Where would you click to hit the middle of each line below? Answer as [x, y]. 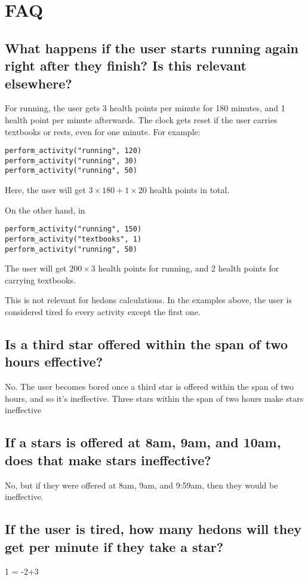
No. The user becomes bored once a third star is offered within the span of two [149, 387]
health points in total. [190, 190]
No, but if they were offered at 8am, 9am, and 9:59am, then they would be [141, 485]
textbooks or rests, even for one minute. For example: [103, 131]
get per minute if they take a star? [114, 546]
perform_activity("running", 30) [71, 161]
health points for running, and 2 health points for [189, 268]
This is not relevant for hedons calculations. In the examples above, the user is [148, 300]
